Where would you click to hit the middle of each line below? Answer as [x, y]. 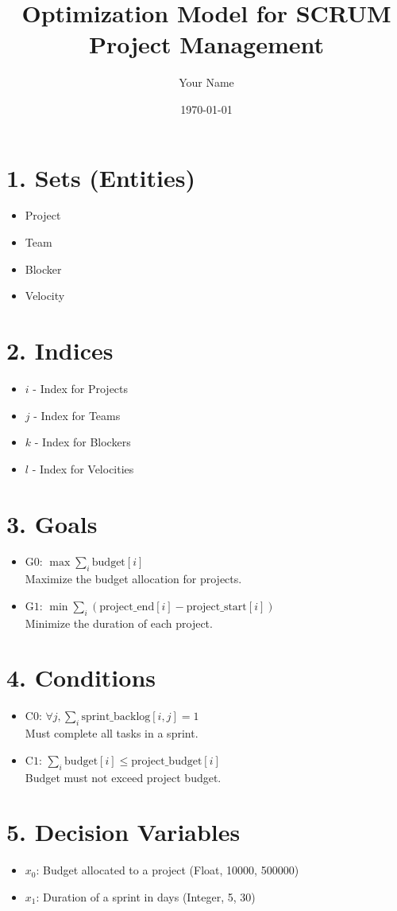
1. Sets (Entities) [101, 177]
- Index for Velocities [83, 468]
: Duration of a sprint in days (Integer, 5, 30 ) [146, 896]
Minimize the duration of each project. [119, 623]
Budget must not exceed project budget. [123, 777]
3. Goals [52, 523]
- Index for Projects [81, 388]
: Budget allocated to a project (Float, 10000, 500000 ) [168, 870]
